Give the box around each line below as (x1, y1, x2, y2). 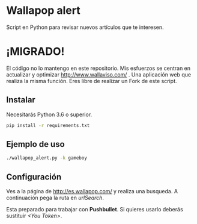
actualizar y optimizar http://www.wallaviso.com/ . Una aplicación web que (6, 70, 191, 78)
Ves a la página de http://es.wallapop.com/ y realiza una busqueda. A (6, 188, 178, 195)
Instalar (6, 95, 36, 105)
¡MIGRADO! (6, 45, 65, 58)
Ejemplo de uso (6, 139, 65, 149)
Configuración (6, 172, 62, 182)
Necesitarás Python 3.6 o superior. (6, 111, 92, 118)
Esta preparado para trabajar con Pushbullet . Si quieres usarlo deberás (6, 206, 183, 213)
